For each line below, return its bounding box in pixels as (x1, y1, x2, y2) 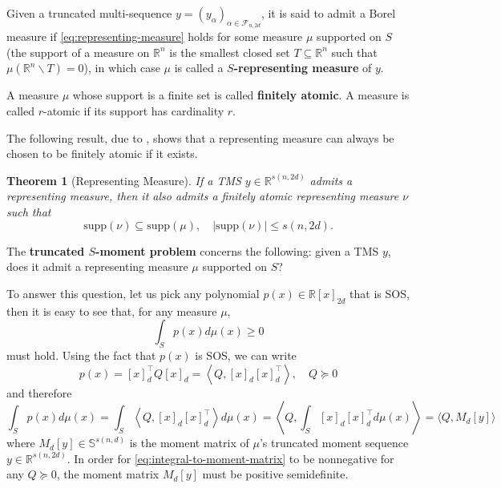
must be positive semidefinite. (202, 466, 349, 482)
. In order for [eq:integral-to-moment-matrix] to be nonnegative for (67, 450, 394, 466)
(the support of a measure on (6, 43, 150, 60)
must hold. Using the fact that (6, 346, 156, 363)
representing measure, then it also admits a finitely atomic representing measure (6, 188, 399, 204)
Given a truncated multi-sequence (6, 5, 172, 21)
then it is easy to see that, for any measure (6, 302, 217, 319)
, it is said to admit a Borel (261, 5, 396, 21)
